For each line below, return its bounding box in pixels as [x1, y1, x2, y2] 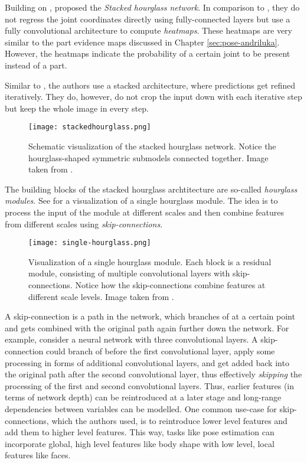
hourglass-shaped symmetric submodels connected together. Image [28, 151, 269, 164]
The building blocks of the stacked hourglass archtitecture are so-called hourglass [5, 182, 298, 195]
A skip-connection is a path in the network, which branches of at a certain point [5, 310, 295, 322]
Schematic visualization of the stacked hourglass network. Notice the [28, 140, 276, 152]
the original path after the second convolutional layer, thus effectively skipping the [5, 368, 302, 380]
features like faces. [5, 449, 71, 461]
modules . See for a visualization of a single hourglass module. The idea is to [5, 194, 278, 207]
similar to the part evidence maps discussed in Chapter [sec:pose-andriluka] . [5, 35, 280, 48]
